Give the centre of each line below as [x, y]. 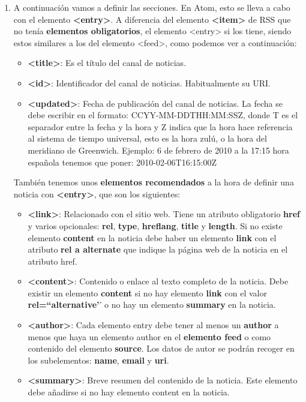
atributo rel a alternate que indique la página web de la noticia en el [158, 249]
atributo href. [52, 261]
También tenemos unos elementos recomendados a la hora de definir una [154, 182]
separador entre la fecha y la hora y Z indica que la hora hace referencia [160, 126]
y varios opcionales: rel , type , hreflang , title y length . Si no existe [155, 225]
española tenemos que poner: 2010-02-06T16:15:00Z [122, 162]
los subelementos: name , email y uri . [98, 360]
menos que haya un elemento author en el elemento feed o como [149, 336]
